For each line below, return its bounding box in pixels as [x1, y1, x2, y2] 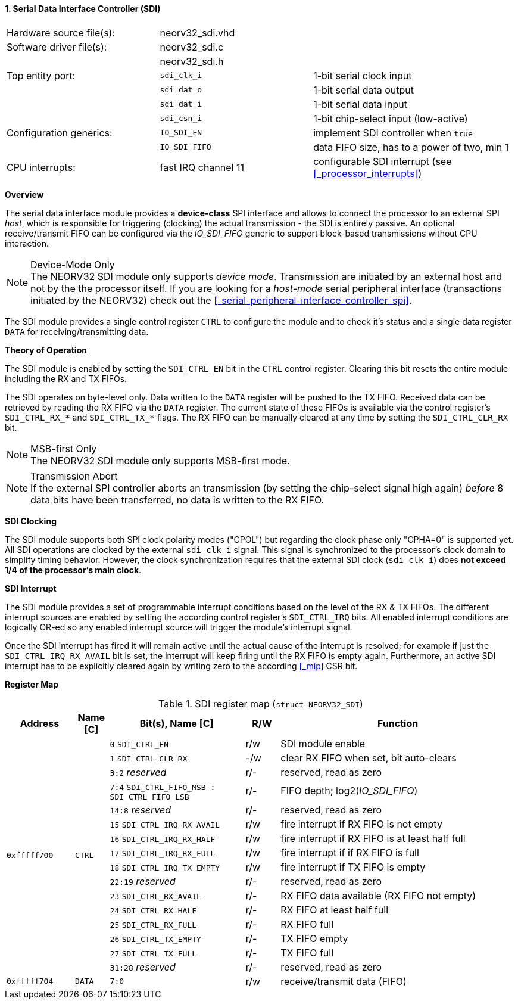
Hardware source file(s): [7, 26, 116, 39]
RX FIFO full [280, 918, 334, 930]
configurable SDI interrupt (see [313, 155, 452, 167]
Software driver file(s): [7, 41, 107, 53]
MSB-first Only [30, 442, 97, 455]
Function [377, 717, 419, 729]
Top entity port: [7, 69, 76, 82]
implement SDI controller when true [313, 126, 473, 139]
